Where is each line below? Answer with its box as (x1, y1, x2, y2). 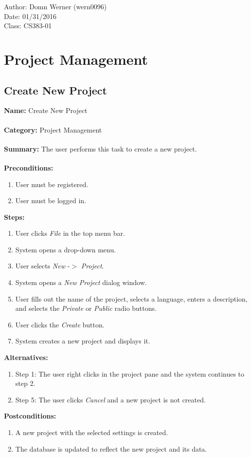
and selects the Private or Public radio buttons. (15, 303, 157, 313)
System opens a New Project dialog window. (15, 277, 147, 287)
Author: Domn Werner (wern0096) (4, 1, 107, 11)
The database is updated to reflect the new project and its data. (15, 443, 207, 454)
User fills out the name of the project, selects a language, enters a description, (15, 293, 248, 304)
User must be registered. (15, 179, 89, 189)
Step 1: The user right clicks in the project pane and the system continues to (15, 368, 245, 379)
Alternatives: (4, 352, 48, 362)
